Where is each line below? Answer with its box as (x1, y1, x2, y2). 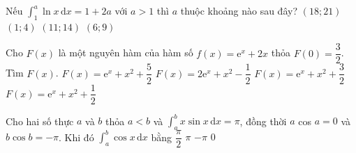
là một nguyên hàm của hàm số (58, 45, 193, 60)
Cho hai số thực (6, 113, 74, 128)
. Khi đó (59, 129, 94, 144)
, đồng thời (239, 113, 287, 128)
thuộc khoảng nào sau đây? (180, 3, 298, 17)
